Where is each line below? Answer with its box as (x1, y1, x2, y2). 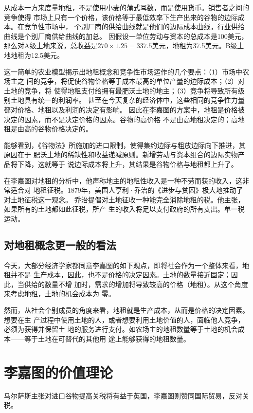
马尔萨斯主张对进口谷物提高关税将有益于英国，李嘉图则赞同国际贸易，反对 (4, 390, 242, 400)
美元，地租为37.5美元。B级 (152, 40, 237, 51)
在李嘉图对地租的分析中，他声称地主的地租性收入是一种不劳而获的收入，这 (4, 175, 242, 185)
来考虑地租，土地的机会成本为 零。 (4, 288, 115, 299)
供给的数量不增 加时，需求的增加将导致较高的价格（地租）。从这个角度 (24, 279, 248, 289)
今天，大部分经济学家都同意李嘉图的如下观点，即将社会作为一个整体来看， (4, 260, 242, 270)
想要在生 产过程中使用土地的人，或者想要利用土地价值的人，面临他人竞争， (4, 314, 245, 324)
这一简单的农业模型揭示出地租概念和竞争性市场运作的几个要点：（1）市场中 (4, 66, 242, 76)
